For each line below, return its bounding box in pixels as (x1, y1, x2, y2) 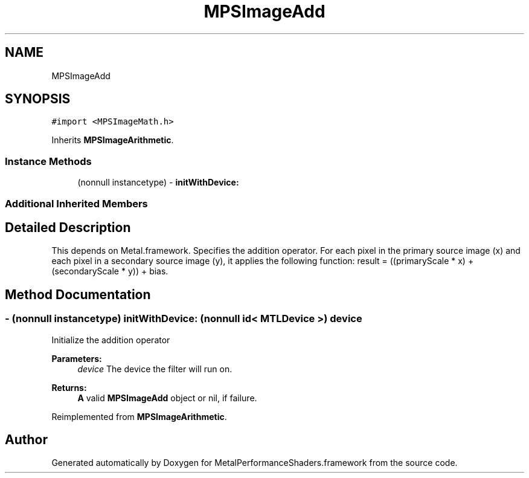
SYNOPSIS (5, 91, 71, 107)
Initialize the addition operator (51, 334, 170, 345)
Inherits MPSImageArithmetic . (51, 135, 174, 146)
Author (5, 432, 48, 448)
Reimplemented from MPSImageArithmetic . (51, 411, 227, 422)
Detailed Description (5, 219, 131, 235)
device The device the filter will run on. (77, 363, 232, 374)
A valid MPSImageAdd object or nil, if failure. (77, 392, 257, 403)
